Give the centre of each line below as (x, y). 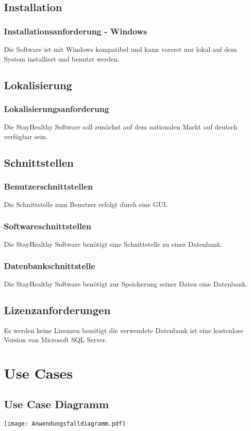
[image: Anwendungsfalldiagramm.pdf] (65, 423)
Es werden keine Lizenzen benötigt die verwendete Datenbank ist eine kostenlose (124, 330)
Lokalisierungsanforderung (57, 108)
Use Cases (39, 373)
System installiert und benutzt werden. (62, 58)
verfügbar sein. (26, 136)
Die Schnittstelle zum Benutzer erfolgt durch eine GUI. (86, 204)
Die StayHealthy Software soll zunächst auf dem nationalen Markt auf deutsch (121, 127)
